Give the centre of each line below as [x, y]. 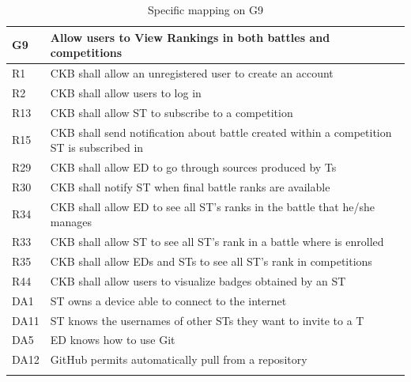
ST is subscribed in [97, 148]
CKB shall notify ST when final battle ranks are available [190, 186]
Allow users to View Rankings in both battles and [190, 37]
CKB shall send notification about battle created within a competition [221, 132]
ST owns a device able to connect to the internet [168, 300]
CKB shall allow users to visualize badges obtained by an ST [198, 280]
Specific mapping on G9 [205, 9]
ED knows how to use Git [113, 340]
